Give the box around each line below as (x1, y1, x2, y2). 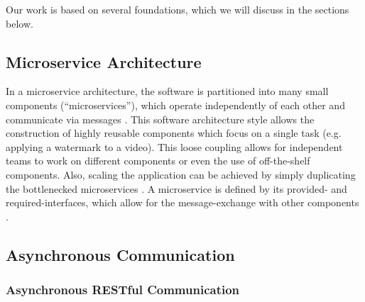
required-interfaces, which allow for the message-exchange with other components (6, 195, 359, 210)
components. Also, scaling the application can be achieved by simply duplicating (6, 167, 356, 181)
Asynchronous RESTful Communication (6, 281, 240, 298)
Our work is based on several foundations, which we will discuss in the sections (6, 2, 349, 16)
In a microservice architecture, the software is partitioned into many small (6, 84, 329, 99)
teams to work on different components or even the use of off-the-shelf (6, 153, 310, 168)
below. (6, 16, 33, 30)
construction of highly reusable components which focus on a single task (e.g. (6, 125, 342, 140)
